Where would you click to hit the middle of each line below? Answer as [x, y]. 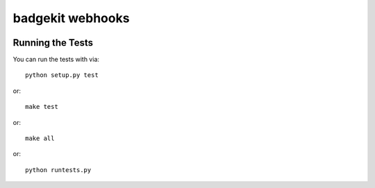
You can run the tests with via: [56, 60]
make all [40, 138]
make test [42, 107]
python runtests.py [58, 170]
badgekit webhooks [71, 18]
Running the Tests [53, 43]
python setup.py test [62, 75]
